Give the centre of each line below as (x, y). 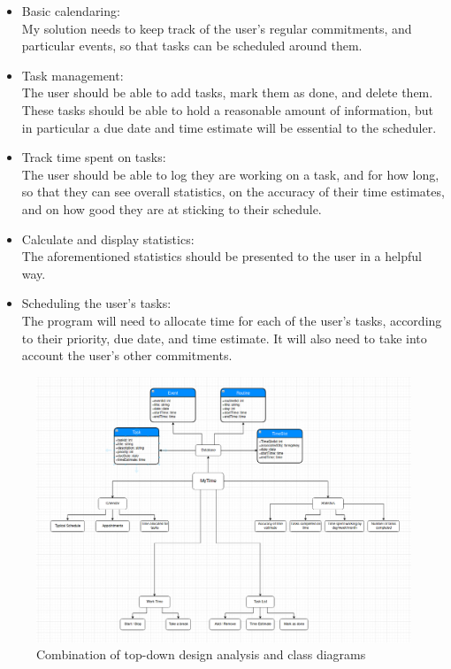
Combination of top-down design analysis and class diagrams (201, 654)
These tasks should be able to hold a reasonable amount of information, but (228, 109)
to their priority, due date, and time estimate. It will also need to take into (224, 338)
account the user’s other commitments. (127, 355)
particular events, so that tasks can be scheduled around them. (192, 46)
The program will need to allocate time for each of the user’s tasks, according (232, 320)
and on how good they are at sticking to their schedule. (172, 208)
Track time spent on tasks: (94, 157)
